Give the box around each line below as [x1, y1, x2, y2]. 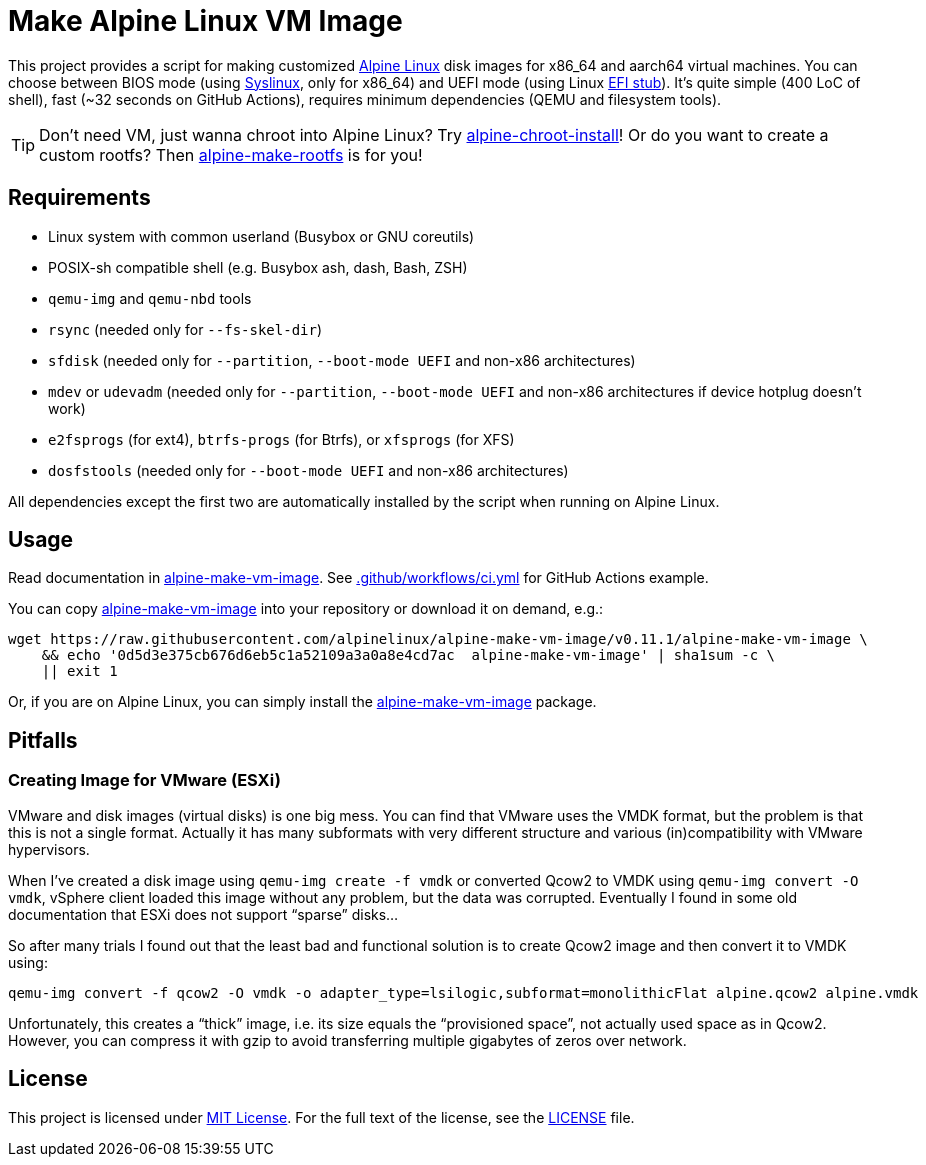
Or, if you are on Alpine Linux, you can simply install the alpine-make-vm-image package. [8, 693, 597, 711]
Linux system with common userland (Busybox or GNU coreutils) [48, 227, 475, 245]
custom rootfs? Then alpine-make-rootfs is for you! [39, 144, 423, 165]
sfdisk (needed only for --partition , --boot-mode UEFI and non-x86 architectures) [48, 351, 636, 369]
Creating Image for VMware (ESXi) [8, 770, 281, 791]
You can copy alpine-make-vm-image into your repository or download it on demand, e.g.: [8, 600, 604, 618]
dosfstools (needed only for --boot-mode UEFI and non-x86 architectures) [48, 461, 569, 479]
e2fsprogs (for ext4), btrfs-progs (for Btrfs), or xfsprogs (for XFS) [48, 430, 515, 448]
